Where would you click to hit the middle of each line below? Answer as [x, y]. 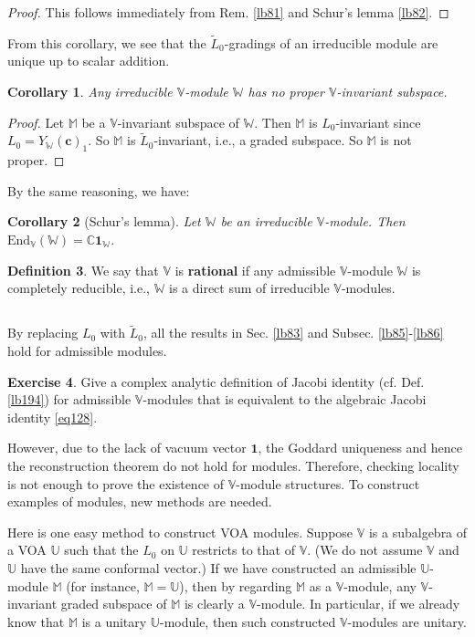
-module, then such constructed [248, 621]
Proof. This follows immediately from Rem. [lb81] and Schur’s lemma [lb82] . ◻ [228, 12]
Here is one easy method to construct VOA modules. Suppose [180, 532]
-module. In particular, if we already [358, 604]
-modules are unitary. [407, 621]
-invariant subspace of [178, 122]
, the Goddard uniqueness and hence [360, 448]
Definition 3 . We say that [83, 270]
